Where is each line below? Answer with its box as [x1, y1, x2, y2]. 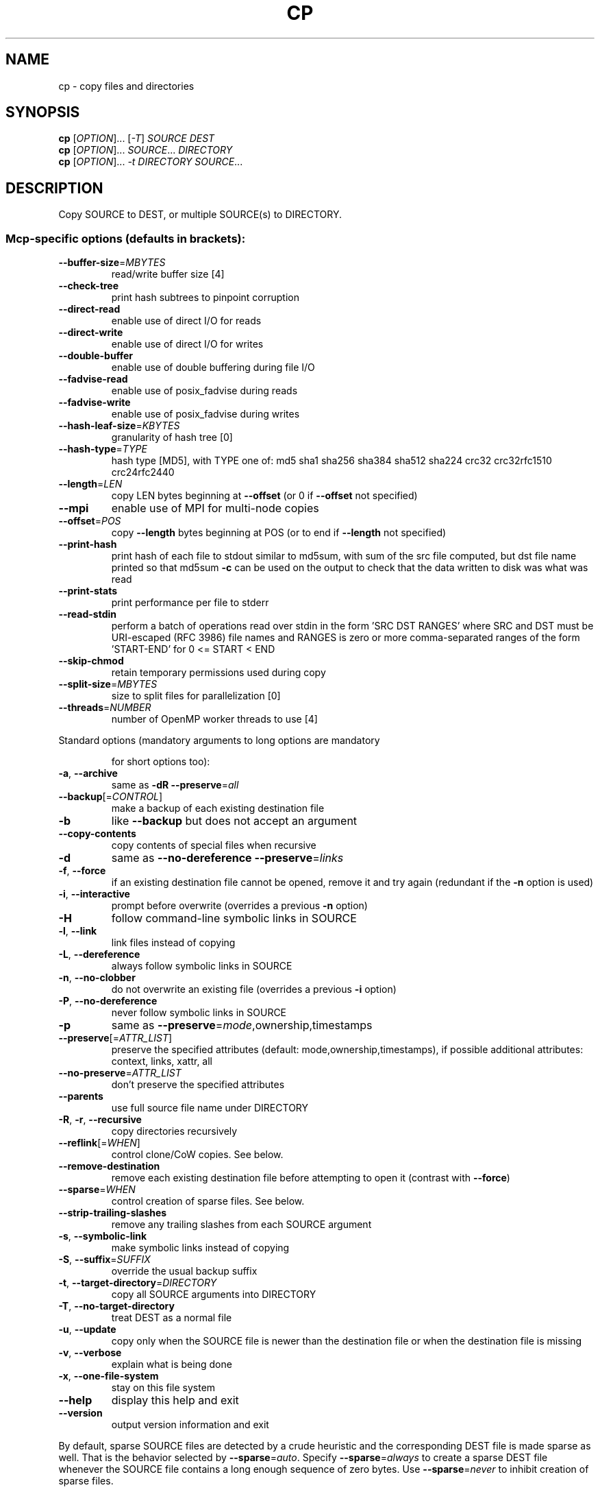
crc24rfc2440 [111, 466, 175, 479]
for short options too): [111, 756, 210, 768]
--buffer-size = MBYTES [58, 256, 166, 269]
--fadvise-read [58, 373, 128, 385]
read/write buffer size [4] [111, 268, 225, 280]
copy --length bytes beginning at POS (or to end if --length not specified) [111, 527, 447, 539]
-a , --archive [58, 767, 118, 780]
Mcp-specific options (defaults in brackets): [5, 231, 246, 245]
